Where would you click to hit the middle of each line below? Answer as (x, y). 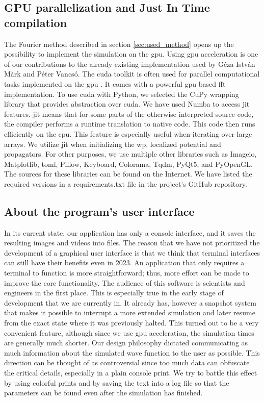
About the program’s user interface (99, 211)
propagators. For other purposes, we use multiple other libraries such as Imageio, (130, 154)
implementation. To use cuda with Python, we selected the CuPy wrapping (122, 94)
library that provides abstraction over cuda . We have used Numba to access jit (127, 104)
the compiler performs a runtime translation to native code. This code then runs (130, 124)
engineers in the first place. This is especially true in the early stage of (114, 293)
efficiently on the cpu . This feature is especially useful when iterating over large (128, 133)
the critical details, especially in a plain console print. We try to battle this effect (131, 373)
